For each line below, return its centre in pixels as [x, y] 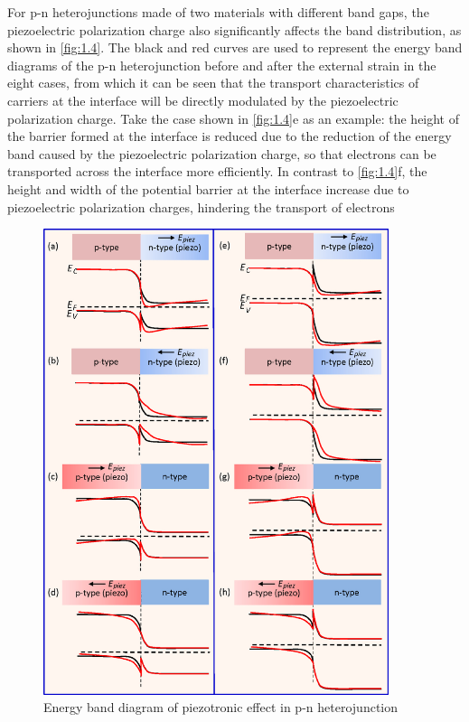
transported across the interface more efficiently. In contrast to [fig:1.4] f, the [217, 171]
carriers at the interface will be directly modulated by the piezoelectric [203, 100]
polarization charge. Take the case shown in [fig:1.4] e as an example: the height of [234, 118]
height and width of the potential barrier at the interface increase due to [208, 188]
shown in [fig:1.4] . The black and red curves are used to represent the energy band [235, 47]
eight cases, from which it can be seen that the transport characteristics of [213, 83]
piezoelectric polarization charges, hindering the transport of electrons [201, 206]
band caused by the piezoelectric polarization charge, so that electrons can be [222, 153]
